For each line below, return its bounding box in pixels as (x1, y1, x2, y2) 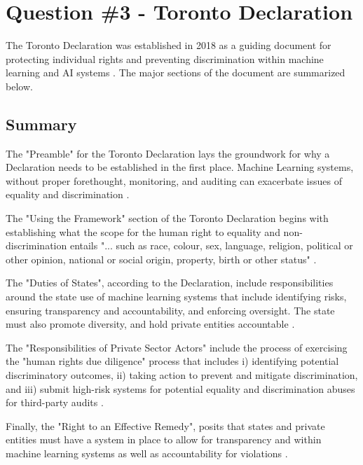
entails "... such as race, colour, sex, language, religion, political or (69, 238, 353, 253)
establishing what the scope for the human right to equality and (6, 224, 280, 239)
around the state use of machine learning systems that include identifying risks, (6, 289, 347, 304)
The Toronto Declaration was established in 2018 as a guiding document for (6, 38, 331, 53)
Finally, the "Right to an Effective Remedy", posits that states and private (6, 418, 325, 433)
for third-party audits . (6, 395, 104, 410)
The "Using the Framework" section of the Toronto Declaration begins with (6, 211, 329, 225)
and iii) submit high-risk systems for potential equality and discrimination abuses (6, 381, 355, 396)
